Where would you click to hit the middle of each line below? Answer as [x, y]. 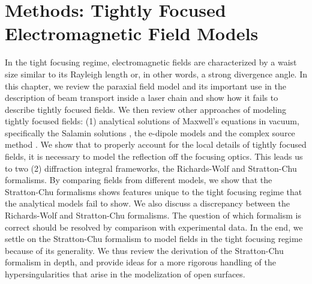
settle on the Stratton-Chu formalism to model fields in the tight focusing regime [154, 239]
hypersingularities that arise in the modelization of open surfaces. [125, 274]
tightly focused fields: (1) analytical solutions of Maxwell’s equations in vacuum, [152, 121]
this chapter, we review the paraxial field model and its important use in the [145, 86]
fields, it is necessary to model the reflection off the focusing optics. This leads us [154, 156]
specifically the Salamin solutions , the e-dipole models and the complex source [150, 132]
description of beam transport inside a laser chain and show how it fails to [142, 98]
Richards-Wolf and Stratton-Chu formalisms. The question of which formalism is [153, 215]
